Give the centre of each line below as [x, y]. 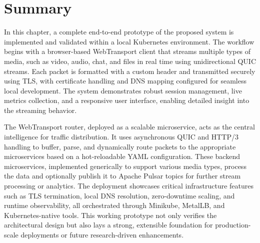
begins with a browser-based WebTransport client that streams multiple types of [127, 51]
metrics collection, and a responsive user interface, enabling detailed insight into [127, 100]
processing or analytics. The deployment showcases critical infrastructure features [129, 186]
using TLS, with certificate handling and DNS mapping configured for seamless [125, 81]
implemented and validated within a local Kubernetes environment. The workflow [129, 41]
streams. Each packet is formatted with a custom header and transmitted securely [130, 71]
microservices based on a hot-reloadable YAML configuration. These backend [122, 156]
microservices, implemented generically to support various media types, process [125, 166]
